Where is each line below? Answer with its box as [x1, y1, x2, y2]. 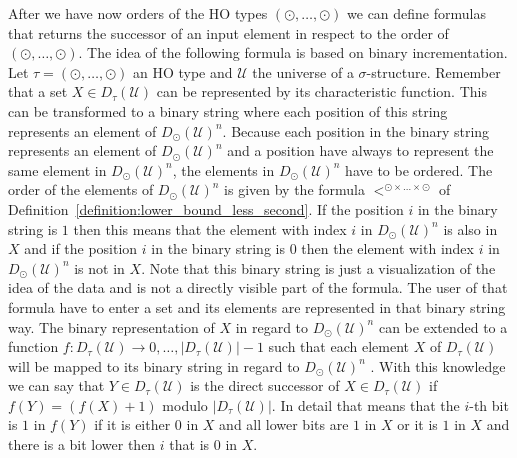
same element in [8, 159, 107, 180]
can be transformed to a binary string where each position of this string [8, 100, 448, 121]
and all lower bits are [219, 414, 349, 435]
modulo [162, 394, 208, 415]
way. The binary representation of [8, 316, 215, 337]
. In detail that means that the [271, 394, 460, 415]
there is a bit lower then [8, 434, 156, 455]
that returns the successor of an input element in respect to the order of [8, 22, 449, 43]
